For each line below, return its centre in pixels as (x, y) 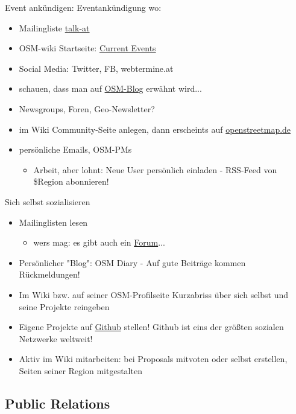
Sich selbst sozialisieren (48, 201)
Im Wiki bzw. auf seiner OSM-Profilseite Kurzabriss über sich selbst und (154, 294)
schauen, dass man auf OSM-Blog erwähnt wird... (110, 88)
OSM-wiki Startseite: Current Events (87, 48)
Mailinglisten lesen (53, 222)
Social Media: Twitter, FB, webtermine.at (96, 68)
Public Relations (58, 403)
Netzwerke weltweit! (56, 338)
